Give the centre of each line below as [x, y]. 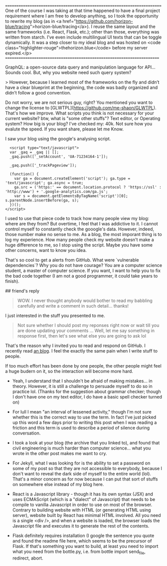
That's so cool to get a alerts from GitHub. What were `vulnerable [72, 260]
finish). [12, 281]
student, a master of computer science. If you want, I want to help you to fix [83, 270]
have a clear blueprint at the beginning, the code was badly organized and [82, 87]
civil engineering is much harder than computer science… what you [82, 448]
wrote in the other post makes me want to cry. [60, 453]
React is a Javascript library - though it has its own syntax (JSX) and [83, 494]
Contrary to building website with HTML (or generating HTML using [82, 510]
